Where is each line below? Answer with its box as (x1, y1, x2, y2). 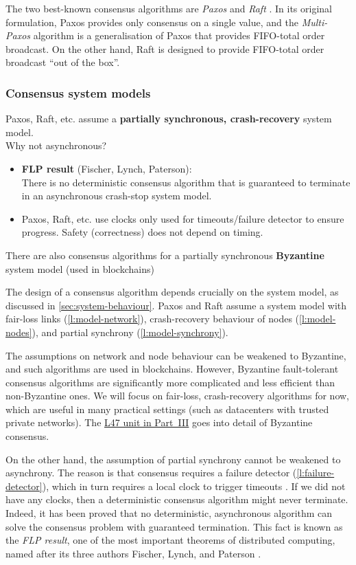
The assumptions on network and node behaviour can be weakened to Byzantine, (5, 348, 346, 362)
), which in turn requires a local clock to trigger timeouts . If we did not (42, 478, 346, 493)
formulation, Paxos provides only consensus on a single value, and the (5, 14, 298, 29)
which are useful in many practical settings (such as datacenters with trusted (5, 401, 329, 416)
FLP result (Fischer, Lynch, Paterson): (21, 161, 192, 175)
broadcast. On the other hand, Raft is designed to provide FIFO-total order (5, 41, 324, 56)
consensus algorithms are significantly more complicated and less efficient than (5, 375, 335, 389)
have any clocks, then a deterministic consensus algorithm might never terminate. (5, 492, 348, 507)
